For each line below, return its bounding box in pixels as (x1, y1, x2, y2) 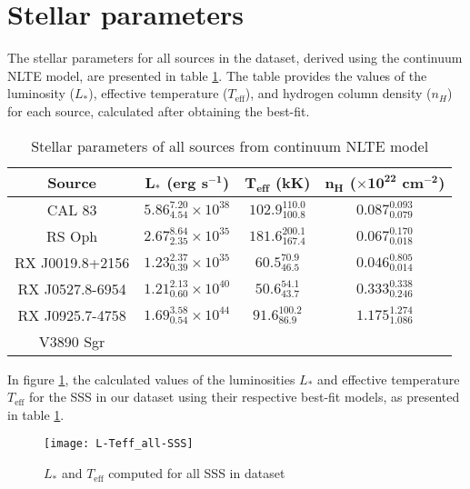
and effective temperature (316, 369, 460, 388)
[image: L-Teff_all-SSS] (44, 437, 194, 451)
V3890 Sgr (38, 330, 105, 352)
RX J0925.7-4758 (17, 304, 126, 325)
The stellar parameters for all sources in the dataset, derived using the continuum (7, 48, 463, 67)
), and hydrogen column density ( (245, 84, 432, 103)
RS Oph (45, 225, 98, 246)
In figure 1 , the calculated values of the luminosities (7, 369, 295, 388)
